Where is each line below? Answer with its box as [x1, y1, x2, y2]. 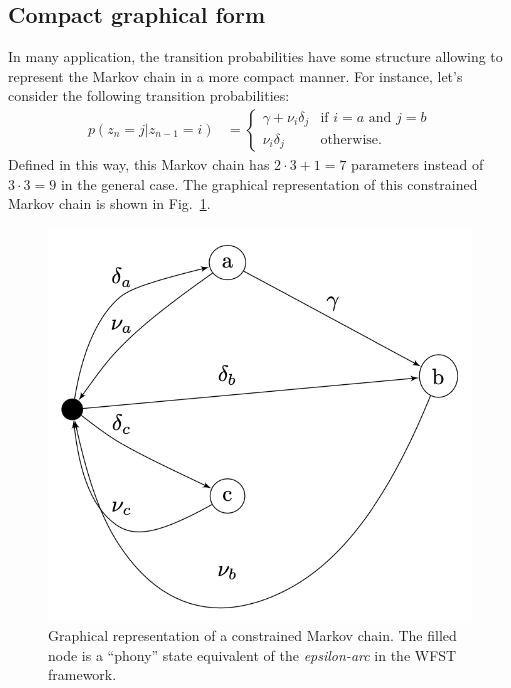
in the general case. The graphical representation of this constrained [60, 173, 478, 194]
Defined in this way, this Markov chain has [8, 154, 270, 175]
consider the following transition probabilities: [8, 85, 290, 106]
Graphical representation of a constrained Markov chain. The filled [48, 625, 457, 646]
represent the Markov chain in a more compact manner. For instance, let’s [8, 65, 463, 86]
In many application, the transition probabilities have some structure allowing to [8, 46, 503, 67]
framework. [48, 664, 117, 685]
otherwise [320, 132, 379, 147]
